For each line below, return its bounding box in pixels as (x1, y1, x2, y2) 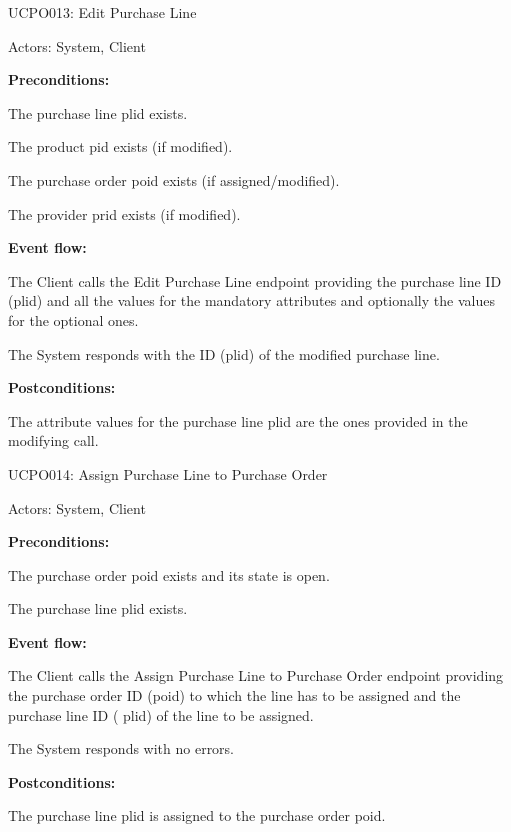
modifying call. (8, 430, 99, 451)
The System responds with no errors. (8, 738, 235, 759)
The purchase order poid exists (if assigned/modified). (8, 169, 340, 190)
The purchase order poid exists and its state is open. (8, 564, 330, 585)
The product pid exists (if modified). (8, 136, 233, 157)
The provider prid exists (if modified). (8, 203, 241, 224)
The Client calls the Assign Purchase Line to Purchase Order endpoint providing (8, 665, 504, 686)
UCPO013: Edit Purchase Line (8, 2, 197, 22)
